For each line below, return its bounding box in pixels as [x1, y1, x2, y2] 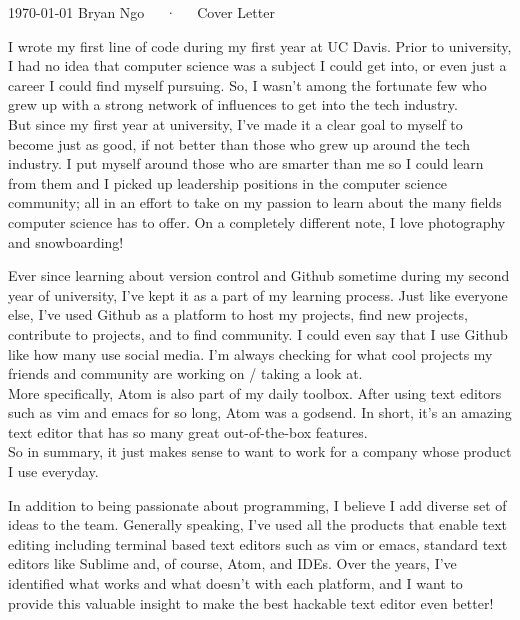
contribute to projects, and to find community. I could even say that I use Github [8, 323, 508, 344]
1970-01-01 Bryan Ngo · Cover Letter [8, 2, 275, 22]
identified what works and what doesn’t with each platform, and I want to [8, 573, 463, 594]
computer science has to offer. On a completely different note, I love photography [8, 211, 506, 232]
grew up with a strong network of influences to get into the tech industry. [8, 94, 458, 115]
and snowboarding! [8, 231, 124, 252]
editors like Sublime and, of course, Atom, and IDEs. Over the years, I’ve [8, 553, 457, 574]
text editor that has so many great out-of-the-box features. [8, 421, 368, 442]
